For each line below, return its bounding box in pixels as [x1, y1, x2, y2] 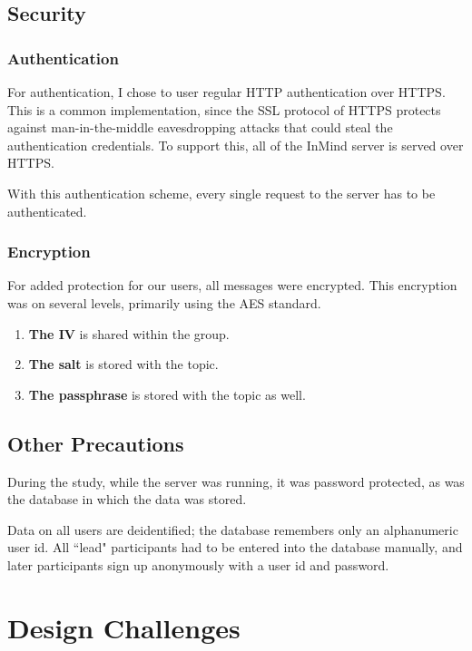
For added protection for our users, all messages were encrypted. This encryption [7, 276, 457, 295]
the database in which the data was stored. [7, 490, 247, 509]
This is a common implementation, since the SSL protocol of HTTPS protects [7, 100, 441, 119]
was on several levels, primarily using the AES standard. [7, 293, 321, 312]
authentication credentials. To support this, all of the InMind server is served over [7, 135, 464, 154]
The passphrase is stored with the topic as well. [28, 384, 306, 403]
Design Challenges [7, 608, 241, 646]
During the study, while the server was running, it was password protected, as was [7, 471, 465, 491]
